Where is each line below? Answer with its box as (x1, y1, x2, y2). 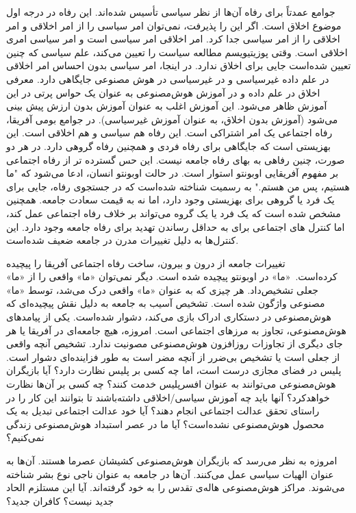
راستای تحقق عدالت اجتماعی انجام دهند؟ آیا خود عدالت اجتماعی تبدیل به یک (6, 403, 320, 418)
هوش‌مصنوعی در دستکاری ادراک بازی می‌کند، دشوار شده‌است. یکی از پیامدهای (6, 310, 331, 324)
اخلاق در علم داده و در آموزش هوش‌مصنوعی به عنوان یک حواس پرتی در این (6, 85, 320, 99)
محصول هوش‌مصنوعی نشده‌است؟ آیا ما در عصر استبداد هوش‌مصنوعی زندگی (6, 416, 325, 431)
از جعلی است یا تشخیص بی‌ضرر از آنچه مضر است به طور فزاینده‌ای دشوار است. (6, 349, 340, 364)
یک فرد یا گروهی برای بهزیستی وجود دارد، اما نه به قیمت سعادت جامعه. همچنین (6, 192, 335, 207)
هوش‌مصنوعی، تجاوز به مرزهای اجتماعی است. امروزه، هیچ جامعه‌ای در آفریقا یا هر (6, 323, 346, 337)
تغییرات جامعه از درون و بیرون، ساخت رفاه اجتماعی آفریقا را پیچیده (6, 255, 285, 270)
